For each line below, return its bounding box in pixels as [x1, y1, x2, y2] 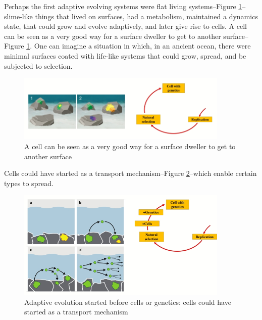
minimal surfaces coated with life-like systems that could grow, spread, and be [4, 50, 246, 61]
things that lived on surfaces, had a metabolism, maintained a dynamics [35, 11, 258, 21]
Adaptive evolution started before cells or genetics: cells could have [24, 296, 231, 307]
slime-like [4, 11, 33, 21]
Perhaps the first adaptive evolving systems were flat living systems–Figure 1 [4, 1, 242, 11]
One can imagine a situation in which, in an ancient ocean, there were [34, 40, 251, 51]
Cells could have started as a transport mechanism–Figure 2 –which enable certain [4, 168, 257, 178]
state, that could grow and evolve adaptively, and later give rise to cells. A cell [4, 21, 247, 31]
